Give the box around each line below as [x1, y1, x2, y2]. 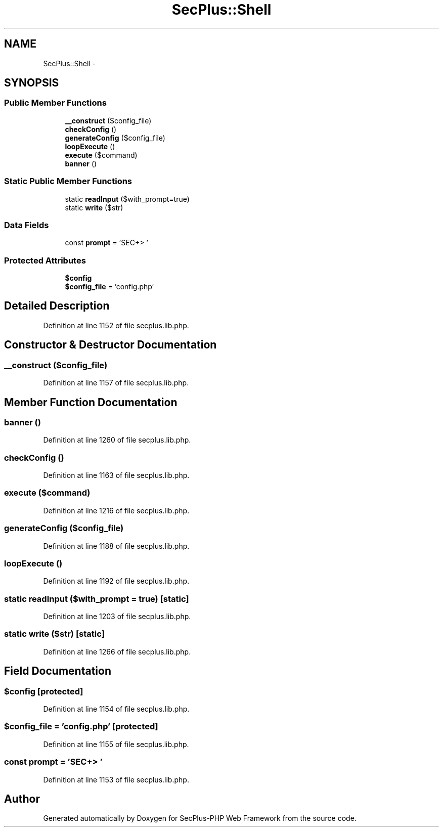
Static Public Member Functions [4, 176, 132, 187]
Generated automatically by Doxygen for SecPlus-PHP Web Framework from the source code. [43, 814, 357, 823]
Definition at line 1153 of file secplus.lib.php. [43, 775, 189, 784]
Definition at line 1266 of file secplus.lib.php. [43, 647, 191, 656]
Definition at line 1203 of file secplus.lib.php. [43, 612, 191, 621]
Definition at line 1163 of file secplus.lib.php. [43, 471, 190, 480]
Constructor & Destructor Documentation [4, 338, 217, 352]
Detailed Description [4, 299, 110, 313]
